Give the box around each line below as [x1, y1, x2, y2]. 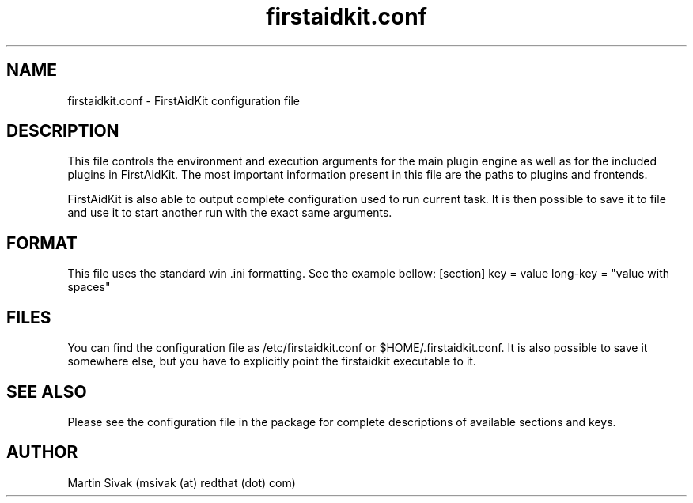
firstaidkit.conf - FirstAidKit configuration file [67, 93, 301, 108]
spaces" [67, 280, 111, 294]
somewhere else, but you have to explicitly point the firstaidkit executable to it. [67, 354, 476, 369]
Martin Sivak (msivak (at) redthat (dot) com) [67, 475, 296, 490]
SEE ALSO [6, 381, 87, 402]
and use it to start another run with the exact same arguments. [67, 206, 392, 220]
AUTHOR [6, 442, 78, 463]
